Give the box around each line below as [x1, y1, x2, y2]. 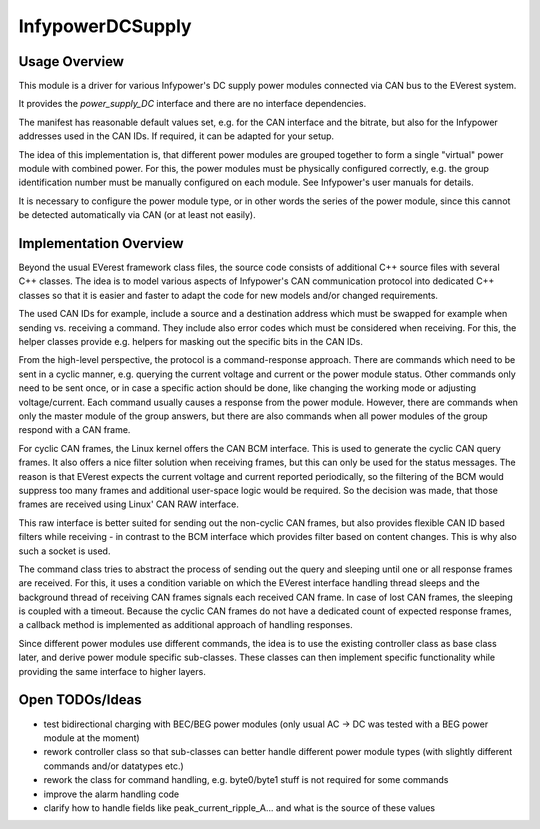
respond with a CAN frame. [18, 424, 131, 436]
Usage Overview [18, 53, 125, 70]
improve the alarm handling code [43, 788, 180, 800]
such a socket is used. [18, 545, 111, 557]
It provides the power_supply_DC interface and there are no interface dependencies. [18, 98, 367, 110]
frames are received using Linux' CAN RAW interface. [18, 498, 240, 510]
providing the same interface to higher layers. [18, 665, 207, 677]
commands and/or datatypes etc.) [43, 760, 184, 772]
